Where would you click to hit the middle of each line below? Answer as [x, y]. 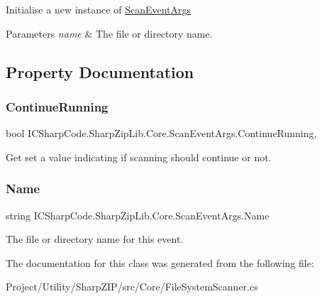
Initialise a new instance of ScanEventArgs [99, 9]
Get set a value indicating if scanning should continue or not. [139, 157]
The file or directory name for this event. [95, 239]
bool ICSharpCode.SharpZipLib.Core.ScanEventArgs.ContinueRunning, [161, 133]
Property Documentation [100, 71]
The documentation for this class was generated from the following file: [160, 262]
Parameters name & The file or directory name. [109, 33]
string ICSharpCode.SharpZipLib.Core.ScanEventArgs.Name [138, 215]
